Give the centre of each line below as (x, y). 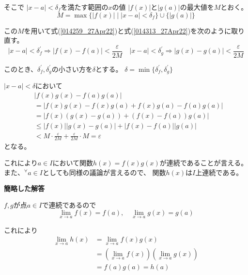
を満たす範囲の (85, 7)
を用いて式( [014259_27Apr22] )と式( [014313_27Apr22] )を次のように (128, 30)
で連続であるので (69, 204)
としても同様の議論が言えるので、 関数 (104, 172)
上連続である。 (219, 172)
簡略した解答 (24, 188)
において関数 (73, 162)
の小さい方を (72, 69)
